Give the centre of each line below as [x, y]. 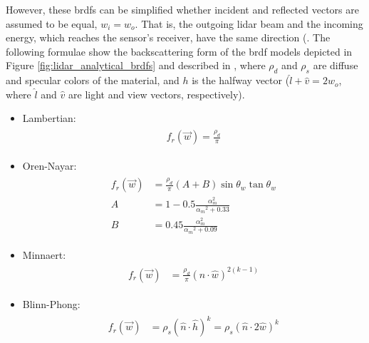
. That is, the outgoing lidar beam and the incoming [249, 23]
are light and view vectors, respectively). [157, 94]
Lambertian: [49, 118]
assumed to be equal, [52, 23]
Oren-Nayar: [50, 166]
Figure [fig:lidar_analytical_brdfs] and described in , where [136, 65]
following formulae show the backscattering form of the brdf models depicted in [179, 51]
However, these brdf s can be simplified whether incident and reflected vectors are [182, 9]
